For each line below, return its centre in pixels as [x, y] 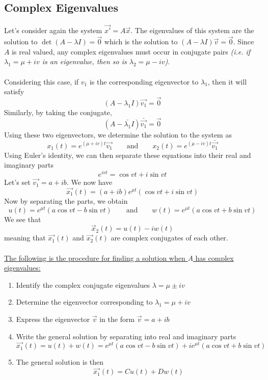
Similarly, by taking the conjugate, [58, 112]
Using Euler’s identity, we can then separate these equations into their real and [128, 155]
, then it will [227, 81]
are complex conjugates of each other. [169, 238]
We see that [23, 219]
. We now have [89, 182]
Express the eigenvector [53, 319]
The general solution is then [60, 362]
